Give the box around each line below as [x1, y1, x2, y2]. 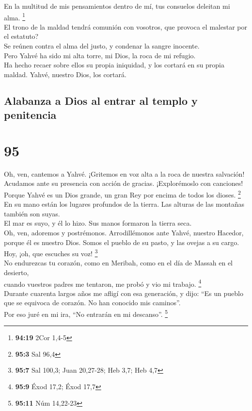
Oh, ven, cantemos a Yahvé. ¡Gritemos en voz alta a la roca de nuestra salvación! [4, 168, 245, 179]
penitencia [4, 107, 57, 122]
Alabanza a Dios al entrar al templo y [4, 93, 198, 108]
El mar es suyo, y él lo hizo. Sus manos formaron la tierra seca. [4, 218, 192, 228]
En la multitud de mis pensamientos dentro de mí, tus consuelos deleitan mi [4, 1, 230, 11]
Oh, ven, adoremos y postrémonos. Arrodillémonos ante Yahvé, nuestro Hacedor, [4, 227, 244, 237]
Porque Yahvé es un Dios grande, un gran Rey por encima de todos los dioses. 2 [4, 188, 241, 199]
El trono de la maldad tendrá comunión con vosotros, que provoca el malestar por [4, 21, 247, 32]
